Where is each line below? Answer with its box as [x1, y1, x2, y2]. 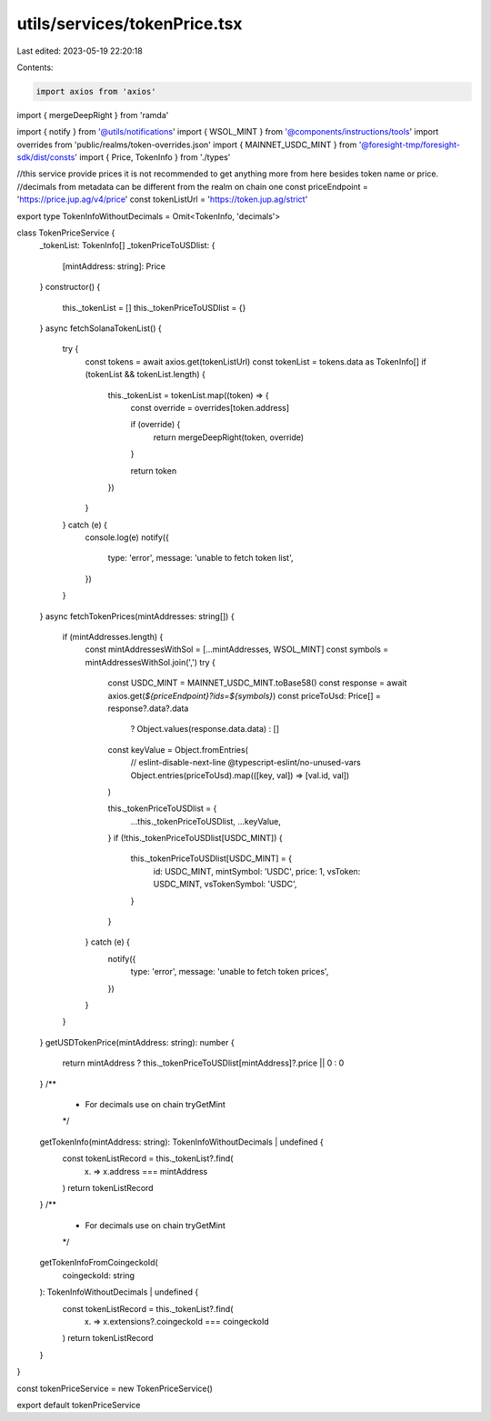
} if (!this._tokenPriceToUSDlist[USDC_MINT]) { [107, 833, 283, 844]
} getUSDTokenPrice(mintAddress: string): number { [39, 1036, 235, 1047]
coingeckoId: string [62, 1269, 135, 1281]
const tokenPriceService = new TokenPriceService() [16, 1383, 214, 1394]
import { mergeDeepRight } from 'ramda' [16, 109, 169, 120]
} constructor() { [39, 282, 101, 293]
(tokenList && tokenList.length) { [85, 369, 206, 380]
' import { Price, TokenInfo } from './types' [74, 152, 231, 163]
